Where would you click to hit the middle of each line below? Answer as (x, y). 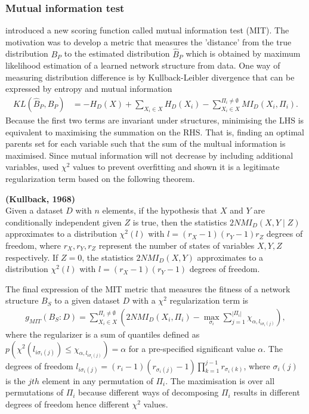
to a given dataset (87, 300)
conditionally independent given (64, 222)
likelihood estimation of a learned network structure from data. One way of (143, 65)
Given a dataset (34, 210)
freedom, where (33, 245)
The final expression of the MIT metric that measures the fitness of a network (148, 288)
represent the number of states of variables (177, 245)
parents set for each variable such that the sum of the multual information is (146, 143)
